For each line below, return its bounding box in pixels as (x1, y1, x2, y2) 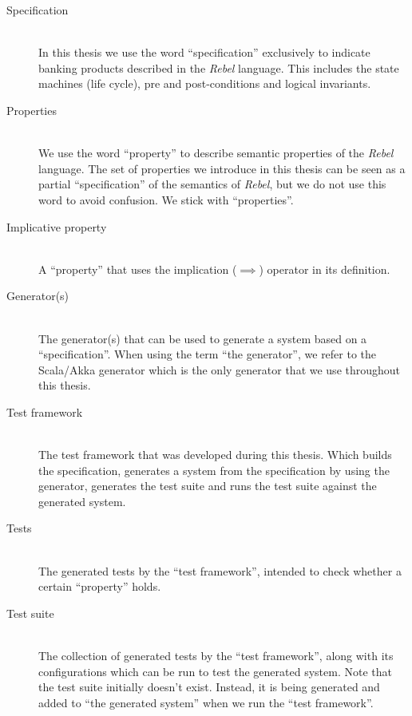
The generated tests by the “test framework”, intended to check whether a (38, 562, 402, 579)
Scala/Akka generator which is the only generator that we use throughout (38, 361, 401, 378)
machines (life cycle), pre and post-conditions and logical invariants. (38, 75, 371, 92)
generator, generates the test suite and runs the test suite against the (38, 477, 377, 494)
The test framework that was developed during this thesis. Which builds (38, 446, 392, 463)
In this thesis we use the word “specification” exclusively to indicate (38, 44, 370, 61)
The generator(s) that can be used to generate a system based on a (38, 330, 367, 346)
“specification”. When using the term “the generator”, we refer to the (38, 346, 377, 362)
